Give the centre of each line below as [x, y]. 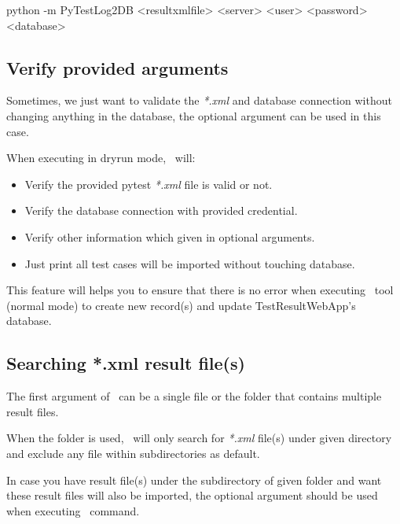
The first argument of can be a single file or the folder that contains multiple [194, 396]
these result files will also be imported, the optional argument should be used [192, 495]
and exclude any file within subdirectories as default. [133, 453]
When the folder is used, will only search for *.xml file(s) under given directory [199, 438]
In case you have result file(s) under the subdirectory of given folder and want [194, 480]
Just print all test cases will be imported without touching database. [190, 263]
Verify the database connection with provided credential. [161, 210]
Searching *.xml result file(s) [126, 363]
